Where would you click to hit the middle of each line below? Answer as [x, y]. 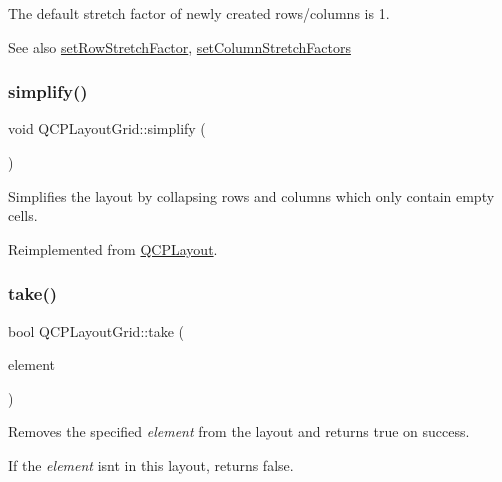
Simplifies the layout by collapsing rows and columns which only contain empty [251, 195]
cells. [23, 215]
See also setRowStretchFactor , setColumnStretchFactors [179, 46]
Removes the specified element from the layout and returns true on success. [239, 431]
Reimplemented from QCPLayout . [113, 248]
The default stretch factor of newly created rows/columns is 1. [199, 13]
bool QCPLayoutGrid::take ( [96, 330]
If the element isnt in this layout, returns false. [151, 464]
